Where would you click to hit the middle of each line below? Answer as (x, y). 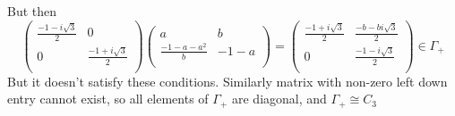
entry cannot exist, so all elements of (108, 99)
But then (32, 11)
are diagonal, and (279, 99)
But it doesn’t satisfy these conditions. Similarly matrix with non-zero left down (227, 81)
